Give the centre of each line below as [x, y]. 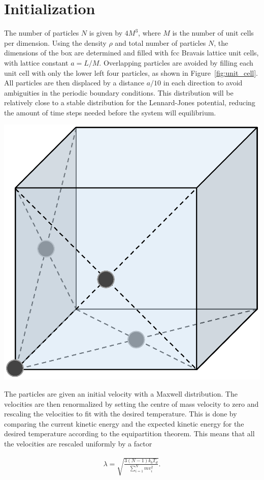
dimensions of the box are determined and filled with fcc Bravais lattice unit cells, [131, 53]
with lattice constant [36, 62]
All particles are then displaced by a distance [74, 83]
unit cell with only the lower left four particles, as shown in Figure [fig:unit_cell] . [131, 72]
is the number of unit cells [213, 33]
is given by [106, 33]
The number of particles [42, 33]
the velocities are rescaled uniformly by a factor [78, 443]
